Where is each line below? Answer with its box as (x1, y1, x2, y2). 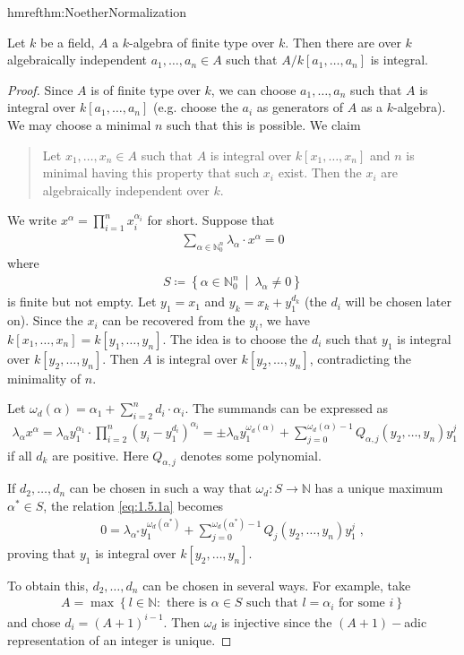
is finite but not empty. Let (7, 292, 157, 311)
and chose (7, 612, 61, 631)
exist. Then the (278, 163, 362, 182)
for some (339, 597, 385, 610)
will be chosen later (345, 292, 451, 311)
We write (7, 211, 57, 229)
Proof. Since (7, 80, 73, 99)
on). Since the (7, 311, 83, 330)
